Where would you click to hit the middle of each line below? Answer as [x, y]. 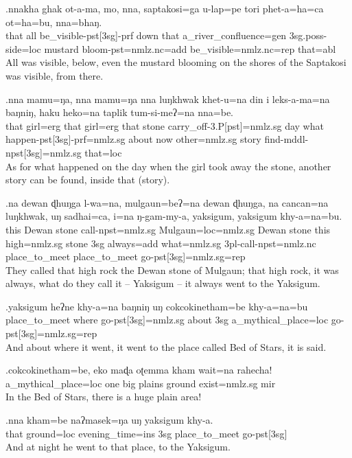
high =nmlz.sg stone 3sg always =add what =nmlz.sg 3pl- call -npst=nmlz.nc [161, 243]
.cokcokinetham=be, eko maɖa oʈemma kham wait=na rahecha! [139, 370]
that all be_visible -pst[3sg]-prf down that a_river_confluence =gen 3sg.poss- [166, 35]
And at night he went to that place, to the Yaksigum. [118, 447]
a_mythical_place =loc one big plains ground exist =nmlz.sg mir [141, 383]
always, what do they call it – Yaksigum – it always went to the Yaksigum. [163, 283]
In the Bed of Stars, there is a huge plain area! [104, 397]
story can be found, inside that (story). [88, 180]
